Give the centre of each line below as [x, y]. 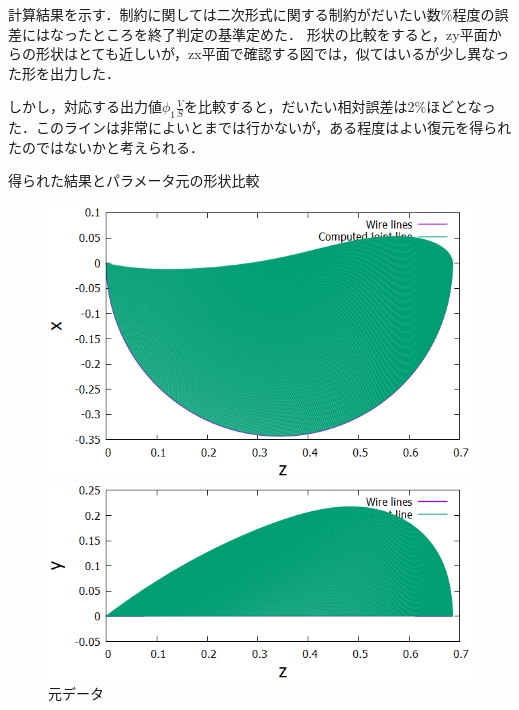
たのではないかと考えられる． [106, 146]
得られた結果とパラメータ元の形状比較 [134, 180]
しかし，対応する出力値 [85, 106]
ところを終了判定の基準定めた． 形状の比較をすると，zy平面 [289, 33]
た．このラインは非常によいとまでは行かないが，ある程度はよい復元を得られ [260, 127]
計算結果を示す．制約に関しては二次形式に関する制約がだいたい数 [224, 14]
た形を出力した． [64, 72]
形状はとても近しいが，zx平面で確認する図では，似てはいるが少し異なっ [272, 53]
